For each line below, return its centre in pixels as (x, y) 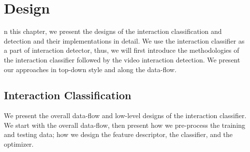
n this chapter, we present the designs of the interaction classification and (113, 31)
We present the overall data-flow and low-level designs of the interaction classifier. (125, 115)
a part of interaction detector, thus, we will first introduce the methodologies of (122, 50)
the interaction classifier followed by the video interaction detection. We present (122, 59)
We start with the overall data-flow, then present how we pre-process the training (125, 125)
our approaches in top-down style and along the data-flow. (90, 69)
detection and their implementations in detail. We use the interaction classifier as (124, 40)
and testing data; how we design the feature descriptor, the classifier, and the (118, 134)
